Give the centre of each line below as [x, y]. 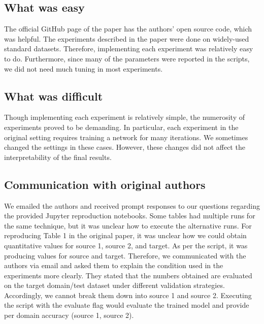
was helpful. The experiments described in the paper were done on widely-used [127, 38]
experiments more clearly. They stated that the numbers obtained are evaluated [128, 275]
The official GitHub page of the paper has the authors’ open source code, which [128, 29]
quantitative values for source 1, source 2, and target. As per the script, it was [126, 245]
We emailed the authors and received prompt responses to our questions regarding [132, 205]
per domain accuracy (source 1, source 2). [69, 315]
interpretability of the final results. [58, 157]
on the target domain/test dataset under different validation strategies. [114, 285]
